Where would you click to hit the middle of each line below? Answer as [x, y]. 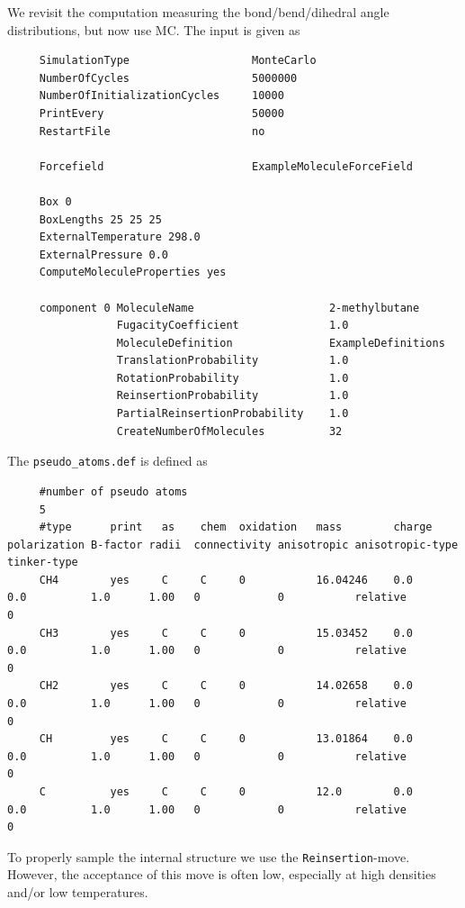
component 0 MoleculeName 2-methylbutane [229, 308]
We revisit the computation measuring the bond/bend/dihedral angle [198, 12]
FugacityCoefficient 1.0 [232, 326]
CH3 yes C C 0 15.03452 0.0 [226, 633]
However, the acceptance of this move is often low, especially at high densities [222, 874]
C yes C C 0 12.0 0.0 [226, 792]
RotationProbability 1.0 [232, 378]
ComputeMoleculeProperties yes [133, 272]
